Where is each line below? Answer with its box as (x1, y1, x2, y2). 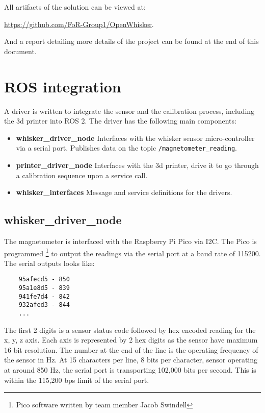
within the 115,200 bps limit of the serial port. (4, 374, 149, 385)
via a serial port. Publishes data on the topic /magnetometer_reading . (16, 142, 237, 153)
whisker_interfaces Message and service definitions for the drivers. (16, 187, 232, 198)
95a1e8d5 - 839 (18, 284, 70, 292)
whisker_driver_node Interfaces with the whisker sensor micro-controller (16, 132, 255, 143)
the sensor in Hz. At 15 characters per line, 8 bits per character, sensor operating (4, 354, 257, 365)
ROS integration (4, 76, 121, 96)
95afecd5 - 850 (18, 276, 70, 283)
